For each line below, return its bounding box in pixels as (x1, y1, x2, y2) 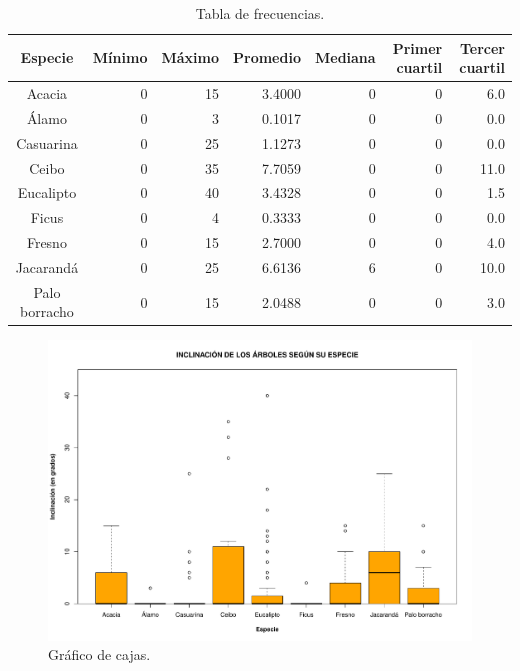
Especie (20, 47, 74, 68)
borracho (20, 301, 74, 322)
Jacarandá (15, 256, 79, 277)
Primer (392, 37, 443, 58)
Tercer (459, 37, 505, 58)
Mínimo (92, 47, 148, 68)
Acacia (26, 83, 68, 104)
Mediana (314, 47, 376, 68)
